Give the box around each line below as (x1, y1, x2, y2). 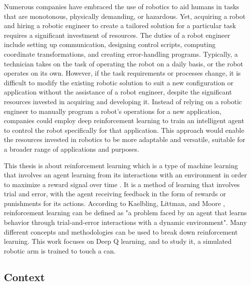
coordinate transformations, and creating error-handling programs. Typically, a (4, 48, 238, 59)
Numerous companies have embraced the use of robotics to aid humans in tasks (4, 1, 239, 11)
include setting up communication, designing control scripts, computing (4, 39, 216, 49)
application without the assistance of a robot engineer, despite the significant (4, 87, 232, 97)
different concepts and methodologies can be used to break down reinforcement (4, 226, 238, 237)
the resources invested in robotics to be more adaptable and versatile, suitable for (4, 134, 246, 144)
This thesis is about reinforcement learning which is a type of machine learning (4, 160, 238, 170)
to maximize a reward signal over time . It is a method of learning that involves (4, 179, 240, 189)
